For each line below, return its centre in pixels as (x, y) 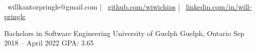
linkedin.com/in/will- (219, 6)
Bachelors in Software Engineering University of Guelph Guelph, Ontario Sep (124, 33)
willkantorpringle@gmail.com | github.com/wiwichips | (94, 6)
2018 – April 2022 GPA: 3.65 (49, 43)
